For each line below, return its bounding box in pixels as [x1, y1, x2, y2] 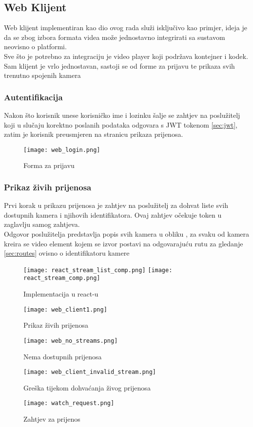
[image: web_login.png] [23, 146, 100, 153]
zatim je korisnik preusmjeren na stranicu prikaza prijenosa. [4, 129, 183, 139]
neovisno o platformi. [4, 41, 67, 52]
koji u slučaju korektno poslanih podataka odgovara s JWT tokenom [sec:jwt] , [4, 119, 237, 130]
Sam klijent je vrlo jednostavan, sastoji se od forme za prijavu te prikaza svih [4, 60, 235, 71]
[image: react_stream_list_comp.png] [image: [23, 266, 173, 274]
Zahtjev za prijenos [23, 414, 80, 424]
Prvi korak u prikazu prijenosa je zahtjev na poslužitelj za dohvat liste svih [4, 200, 228, 210]
